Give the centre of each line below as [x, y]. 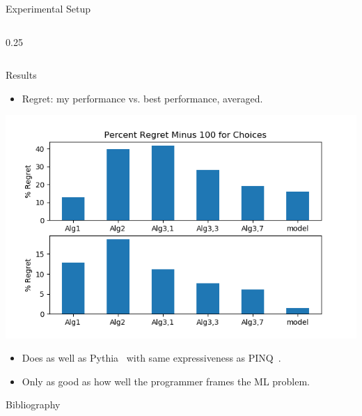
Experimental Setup [48, 8]
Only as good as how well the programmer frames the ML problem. [166, 381]
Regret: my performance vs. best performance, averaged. [142, 98]
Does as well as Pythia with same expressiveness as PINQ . [151, 358]
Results [21, 75]
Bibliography [33, 405]
